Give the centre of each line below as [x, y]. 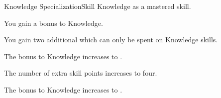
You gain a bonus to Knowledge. [54, 23]
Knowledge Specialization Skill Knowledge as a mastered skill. [98, 6]
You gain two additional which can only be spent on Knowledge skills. [111, 40]
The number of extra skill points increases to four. [81, 73]
